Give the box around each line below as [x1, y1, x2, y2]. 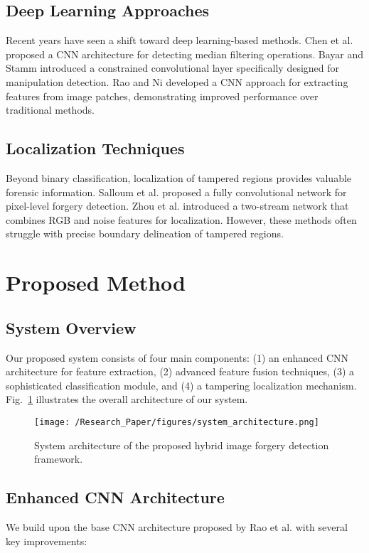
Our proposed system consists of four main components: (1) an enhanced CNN [6, 350, 349, 365]
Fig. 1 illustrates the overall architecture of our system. [6, 392, 248, 407]
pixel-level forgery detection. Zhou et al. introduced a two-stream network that [6, 198, 349, 213]
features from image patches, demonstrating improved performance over [6, 88, 319, 103]
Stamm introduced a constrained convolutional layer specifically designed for [6, 60, 340, 75]
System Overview [6, 316, 137, 338]
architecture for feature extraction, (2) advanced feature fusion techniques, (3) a [6, 364, 355, 379]
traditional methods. [6, 102, 95, 117]
